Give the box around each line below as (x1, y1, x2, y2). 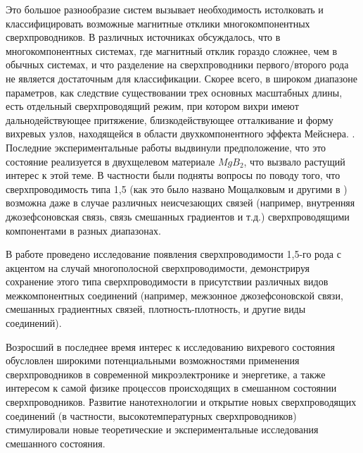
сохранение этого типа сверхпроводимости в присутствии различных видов (6, 274, 329, 289)
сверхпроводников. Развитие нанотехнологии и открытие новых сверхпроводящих (6, 395, 357, 409)
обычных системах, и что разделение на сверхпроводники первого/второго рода (6, 57, 349, 72)
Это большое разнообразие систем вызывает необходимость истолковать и (6, 2, 324, 16)
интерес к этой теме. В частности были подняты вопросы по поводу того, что (6, 168, 340, 182)
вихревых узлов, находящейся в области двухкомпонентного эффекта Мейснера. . (6, 126, 355, 141)
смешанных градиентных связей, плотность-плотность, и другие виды (6, 302, 306, 316)
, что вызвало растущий (243, 154, 345, 168)
